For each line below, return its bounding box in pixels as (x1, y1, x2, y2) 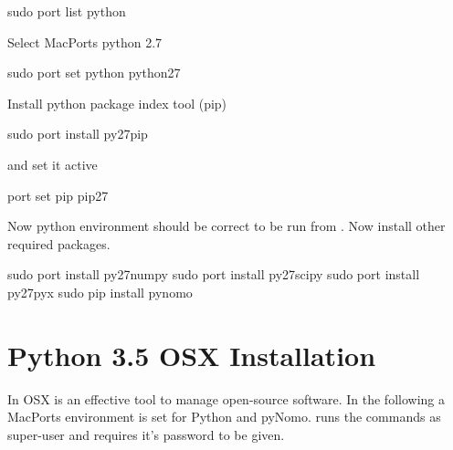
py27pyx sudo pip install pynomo (7, 282, 193, 301)
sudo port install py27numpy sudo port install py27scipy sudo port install (7, 265, 420, 284)
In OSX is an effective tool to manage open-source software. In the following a (7, 389, 445, 408)
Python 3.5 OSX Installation (7, 336, 376, 373)
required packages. (7, 234, 111, 253)
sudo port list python (7, 2, 126, 20)
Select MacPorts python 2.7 (7, 32, 163, 51)
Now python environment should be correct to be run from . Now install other (7, 216, 446, 235)
